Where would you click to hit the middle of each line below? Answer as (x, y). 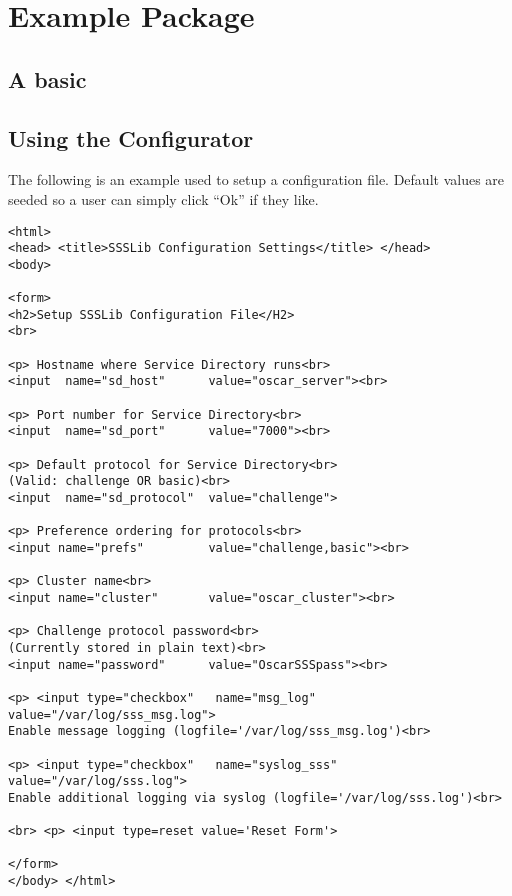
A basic (47, 78)
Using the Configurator (131, 137)
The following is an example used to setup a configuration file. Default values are (256, 179)
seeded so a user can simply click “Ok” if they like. (163, 198)
